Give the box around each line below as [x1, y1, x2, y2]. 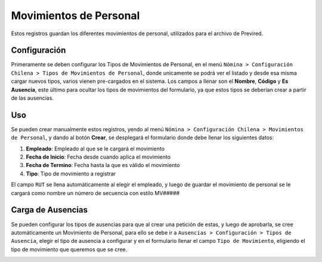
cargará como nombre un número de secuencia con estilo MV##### [11, 189, 180, 196]
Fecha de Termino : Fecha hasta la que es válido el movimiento [26, 162, 180, 169]
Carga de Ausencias [11, 205, 88, 215]
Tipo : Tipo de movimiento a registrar [26, 170, 116, 177]
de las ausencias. [11, 94, 54, 101]
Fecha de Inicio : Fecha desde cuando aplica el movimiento [26, 153, 171, 161]
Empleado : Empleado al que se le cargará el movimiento [26, 145, 165, 152]
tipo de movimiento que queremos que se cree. [11, 245, 128, 253]
